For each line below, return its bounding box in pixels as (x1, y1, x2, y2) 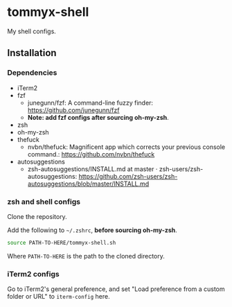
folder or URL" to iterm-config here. (7, 292, 110, 301)
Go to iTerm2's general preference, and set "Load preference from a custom (7, 285, 225, 293)
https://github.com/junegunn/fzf (27, 105, 120, 114)
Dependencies (7, 68, 57, 78)
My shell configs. (7, 27, 57, 35)
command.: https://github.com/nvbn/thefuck (27, 150, 155, 158)
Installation (7, 47, 57, 59)
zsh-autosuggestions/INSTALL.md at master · (27, 164, 158, 173)
